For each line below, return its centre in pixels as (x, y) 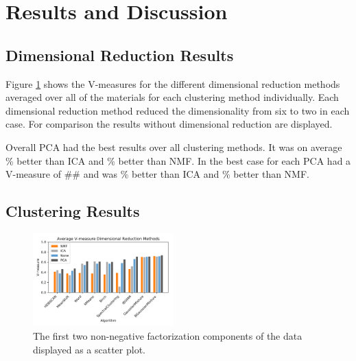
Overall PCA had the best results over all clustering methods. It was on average (174, 147)
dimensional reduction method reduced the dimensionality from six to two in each (178, 110)
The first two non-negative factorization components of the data (168, 336)
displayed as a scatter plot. (89, 349)
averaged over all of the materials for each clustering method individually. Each (172, 97)
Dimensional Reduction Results (120, 55)
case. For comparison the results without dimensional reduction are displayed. (169, 124)
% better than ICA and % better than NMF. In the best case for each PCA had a (178, 160)
